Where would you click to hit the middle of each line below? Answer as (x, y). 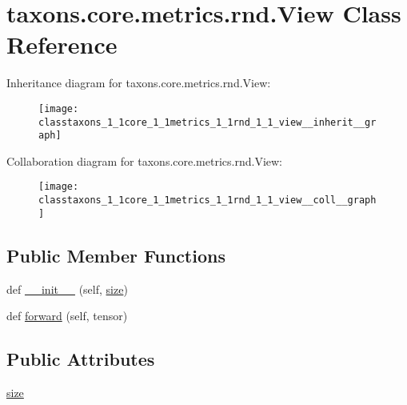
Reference (62, 44)
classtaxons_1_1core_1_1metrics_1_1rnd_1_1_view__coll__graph (207, 200)
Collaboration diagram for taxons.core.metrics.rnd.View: (144, 160)
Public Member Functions (116, 255)
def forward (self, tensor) (67, 316)
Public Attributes (81, 359)
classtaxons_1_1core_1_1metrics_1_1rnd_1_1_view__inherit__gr (207, 122)
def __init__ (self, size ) (67, 289)
